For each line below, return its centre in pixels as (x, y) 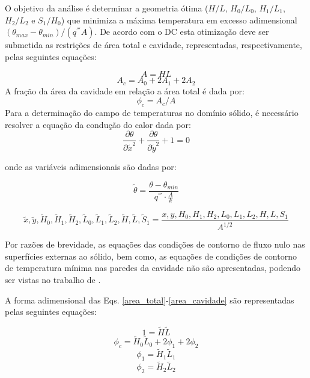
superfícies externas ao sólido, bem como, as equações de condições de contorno (151, 256)
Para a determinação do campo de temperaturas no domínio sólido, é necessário (152, 113)
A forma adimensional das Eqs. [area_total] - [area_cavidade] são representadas (150, 300)
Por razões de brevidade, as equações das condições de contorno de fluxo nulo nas (155, 244)
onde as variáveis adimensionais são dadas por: (91, 167)
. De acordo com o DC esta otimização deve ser (182, 32)
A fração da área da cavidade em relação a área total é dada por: (125, 90)
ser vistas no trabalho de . (53, 280)
